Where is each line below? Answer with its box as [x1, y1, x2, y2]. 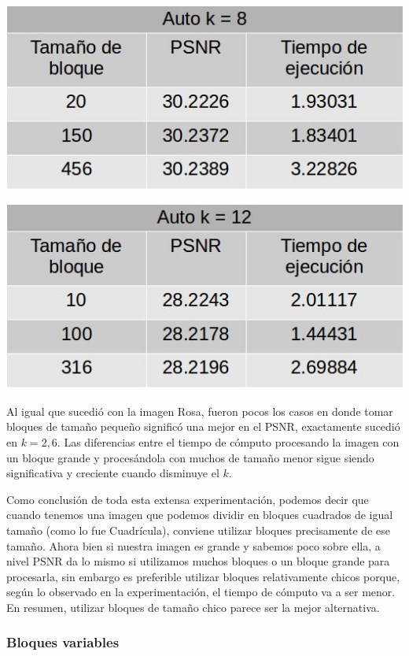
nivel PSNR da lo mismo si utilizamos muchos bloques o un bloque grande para [6, 553, 390, 569]
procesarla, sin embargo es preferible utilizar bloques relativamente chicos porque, [6, 568, 400, 584]
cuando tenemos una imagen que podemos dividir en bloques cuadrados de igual [6, 506, 393, 523]
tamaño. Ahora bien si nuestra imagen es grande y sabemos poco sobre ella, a [6, 537, 381, 554]
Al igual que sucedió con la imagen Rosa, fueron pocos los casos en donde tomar [6, 402, 393, 419]
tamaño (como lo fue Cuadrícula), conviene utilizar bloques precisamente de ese [6, 521, 390, 538]
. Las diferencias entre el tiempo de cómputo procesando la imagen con [57, 434, 400, 450]
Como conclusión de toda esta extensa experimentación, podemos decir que [6, 491, 369, 507]
